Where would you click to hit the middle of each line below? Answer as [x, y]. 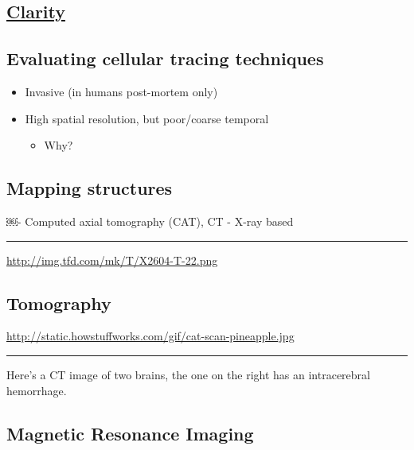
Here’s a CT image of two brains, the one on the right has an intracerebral [188, 374]
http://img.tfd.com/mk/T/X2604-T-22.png [112, 260]
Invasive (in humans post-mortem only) [121, 91]
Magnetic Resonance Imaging [130, 433]
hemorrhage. [37, 390]
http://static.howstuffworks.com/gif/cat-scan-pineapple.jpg [150, 336]
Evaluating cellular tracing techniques [165, 58]
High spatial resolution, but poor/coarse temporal [147, 118]
